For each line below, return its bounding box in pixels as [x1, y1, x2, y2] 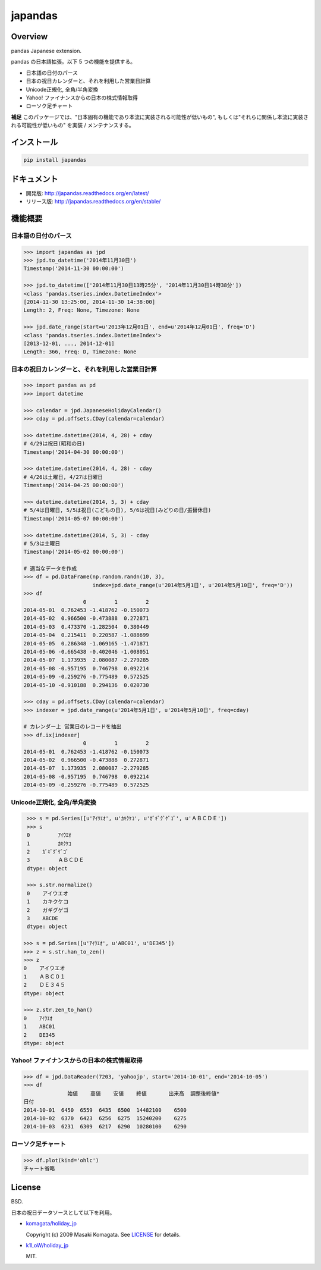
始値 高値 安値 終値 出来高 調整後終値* [67, 1090, 220, 1097]
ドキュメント [11, 174, 58, 184]
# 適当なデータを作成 [23, 565, 77, 572]
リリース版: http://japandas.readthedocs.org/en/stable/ [26, 198, 161, 205]
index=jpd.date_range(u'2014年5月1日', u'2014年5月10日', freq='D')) [92, 582, 294, 588]
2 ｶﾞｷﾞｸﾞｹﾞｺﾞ [27, 848, 69, 855]
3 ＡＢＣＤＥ [27, 857, 84, 864]
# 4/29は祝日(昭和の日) [23, 440, 86, 447]
